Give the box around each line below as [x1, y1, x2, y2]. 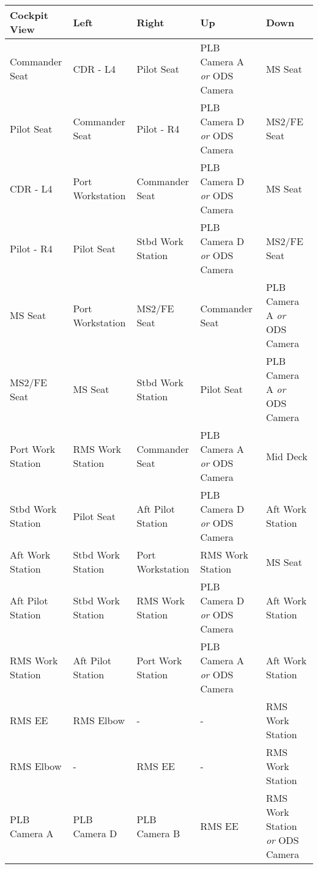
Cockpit [10, 8, 48, 22]
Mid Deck [265, 449, 308, 463]
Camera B [136, 826, 180, 840]
